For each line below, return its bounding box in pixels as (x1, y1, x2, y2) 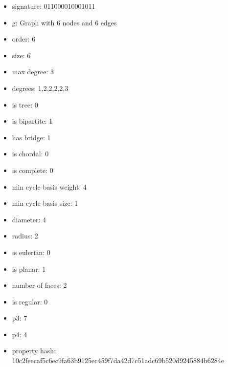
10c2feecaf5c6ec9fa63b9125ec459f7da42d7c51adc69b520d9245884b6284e (12, 355, 225, 366)
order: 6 (12, 34, 36, 44)
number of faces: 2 (12, 280, 67, 290)
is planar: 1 (12, 263, 46, 274)
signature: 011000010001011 (12, 1, 95, 11)
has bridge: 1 (12, 132, 51, 142)
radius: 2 (12, 231, 38, 241)
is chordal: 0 (12, 149, 49, 159)
